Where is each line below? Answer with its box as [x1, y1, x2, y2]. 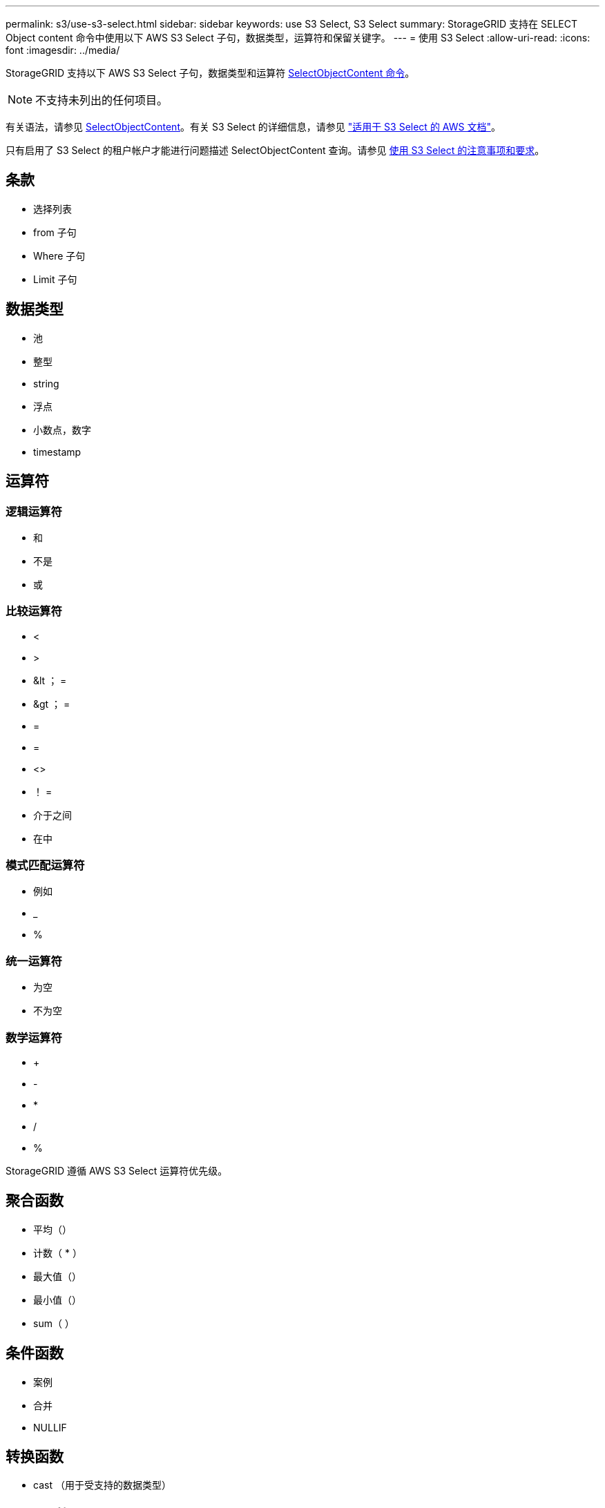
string [33, 377, 59, 389]
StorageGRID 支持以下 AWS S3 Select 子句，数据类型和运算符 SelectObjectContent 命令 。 [6, 67, 415, 79]
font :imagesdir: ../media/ [6, 44, 120, 56]
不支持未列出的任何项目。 [35, 93, 169, 107]
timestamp [33, 445, 81, 458]
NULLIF [33, 1421, 67, 1433]
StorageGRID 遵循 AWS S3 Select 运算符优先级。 [6, 1164, 228, 1177]
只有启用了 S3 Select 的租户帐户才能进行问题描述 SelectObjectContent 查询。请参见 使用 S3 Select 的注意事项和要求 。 [6, 144, 545, 156]
